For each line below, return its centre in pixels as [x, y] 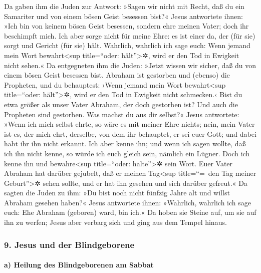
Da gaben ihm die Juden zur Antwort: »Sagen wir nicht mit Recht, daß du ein [124, 6]
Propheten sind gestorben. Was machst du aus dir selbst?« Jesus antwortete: [122, 114]
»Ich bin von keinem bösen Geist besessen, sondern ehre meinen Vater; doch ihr [126, 26]
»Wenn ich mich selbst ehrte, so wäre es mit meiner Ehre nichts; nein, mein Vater [129, 124]
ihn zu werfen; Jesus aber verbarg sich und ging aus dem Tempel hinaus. [115, 222]
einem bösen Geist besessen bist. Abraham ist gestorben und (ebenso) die [117, 75]
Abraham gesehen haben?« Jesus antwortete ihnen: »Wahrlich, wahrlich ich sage [127, 202]
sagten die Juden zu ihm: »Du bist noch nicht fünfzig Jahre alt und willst [117, 193]
